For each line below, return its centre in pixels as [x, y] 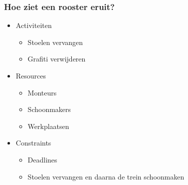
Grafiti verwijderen [57, 59]
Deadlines [42, 159]
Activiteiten [34, 25]
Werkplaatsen [48, 126]
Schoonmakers [49, 109]
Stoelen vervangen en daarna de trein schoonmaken [106, 176]
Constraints [33, 143]
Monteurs [42, 92]
